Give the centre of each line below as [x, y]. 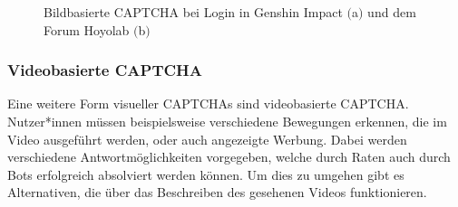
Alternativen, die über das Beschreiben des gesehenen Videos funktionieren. [217, 192]
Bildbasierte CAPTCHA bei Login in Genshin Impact [193, 12]
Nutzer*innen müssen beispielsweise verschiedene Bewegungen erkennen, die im [227, 121]
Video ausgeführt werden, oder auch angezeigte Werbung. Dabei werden [207, 139]
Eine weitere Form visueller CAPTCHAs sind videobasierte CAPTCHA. [208, 103]
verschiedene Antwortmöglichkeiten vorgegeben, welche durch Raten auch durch [229, 157]
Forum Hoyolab [87, 29]
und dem [392, 12]
